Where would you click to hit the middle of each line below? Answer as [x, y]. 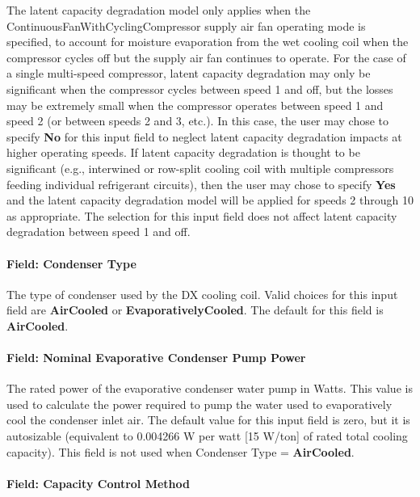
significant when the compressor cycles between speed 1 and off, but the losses [200, 88]
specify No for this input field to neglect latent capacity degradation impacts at [204, 136]
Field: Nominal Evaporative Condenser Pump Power [156, 358]
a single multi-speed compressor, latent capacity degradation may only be [189, 73]
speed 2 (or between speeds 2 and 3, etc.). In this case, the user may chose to [198, 121]
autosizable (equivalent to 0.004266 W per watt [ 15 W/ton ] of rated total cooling [207, 436]
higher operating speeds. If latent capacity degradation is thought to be [183, 152]
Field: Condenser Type [71, 263]
